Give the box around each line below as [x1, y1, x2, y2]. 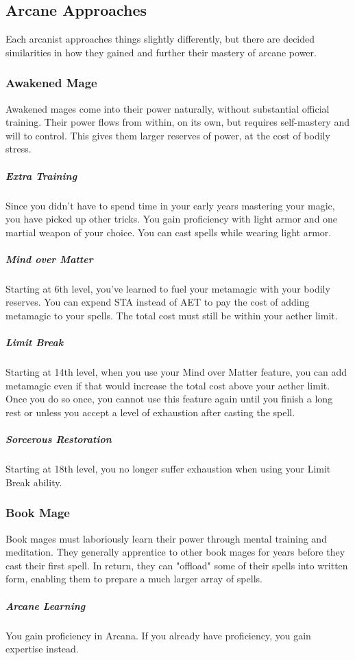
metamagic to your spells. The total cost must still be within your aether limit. [5, 308, 338, 323]
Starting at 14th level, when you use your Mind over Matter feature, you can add [5, 365, 347, 379]
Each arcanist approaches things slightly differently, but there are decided [5, 32, 315, 46]
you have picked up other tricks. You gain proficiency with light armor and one [5, 212, 338, 226]
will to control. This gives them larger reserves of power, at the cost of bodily [5, 128, 330, 142]
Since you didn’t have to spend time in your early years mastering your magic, [5, 198, 335, 212]
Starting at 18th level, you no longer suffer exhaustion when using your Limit [5, 462, 331, 476]
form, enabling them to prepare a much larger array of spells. [5, 571, 262, 586]
